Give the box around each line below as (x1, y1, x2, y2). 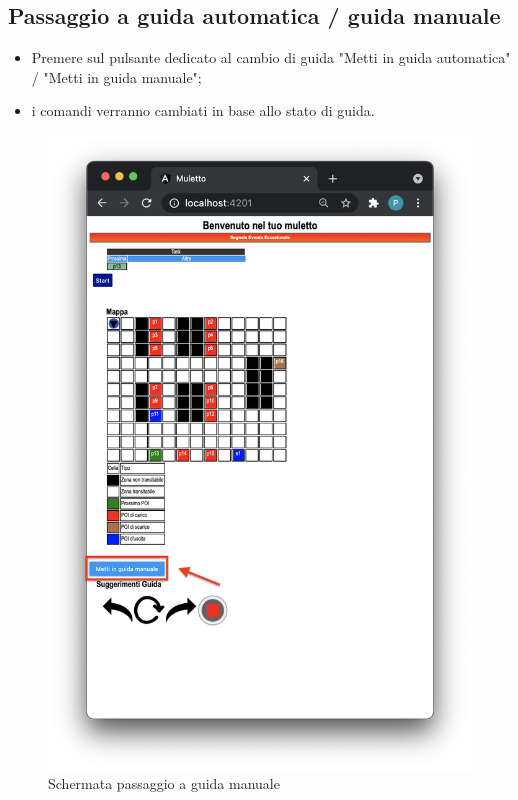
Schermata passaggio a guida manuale (48, 773, 280, 794)
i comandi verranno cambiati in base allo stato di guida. (31, 100, 375, 121)
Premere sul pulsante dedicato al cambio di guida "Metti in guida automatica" (31, 47, 511, 68)
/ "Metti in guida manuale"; (31, 66, 202, 87)
